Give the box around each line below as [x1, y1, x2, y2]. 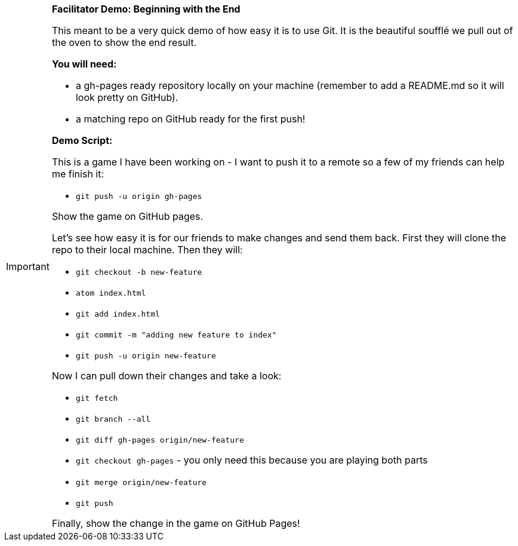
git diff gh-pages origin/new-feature [75, 435, 244, 444]
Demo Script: [51, 134, 113, 146]
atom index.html [75, 289, 146, 297]
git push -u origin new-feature [75, 351, 216, 360]
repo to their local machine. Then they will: [51, 244, 243, 256]
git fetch [75, 394, 118, 403]
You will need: [51, 58, 117, 70]
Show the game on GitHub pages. [51, 210, 203, 222]
